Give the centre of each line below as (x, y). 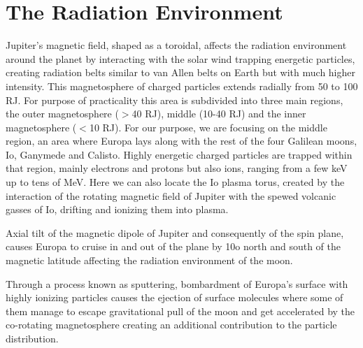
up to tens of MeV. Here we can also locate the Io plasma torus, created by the (175, 182)
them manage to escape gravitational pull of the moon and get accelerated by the (180, 311)
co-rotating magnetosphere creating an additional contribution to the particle (171, 325)
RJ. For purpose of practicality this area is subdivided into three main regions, (175, 100)
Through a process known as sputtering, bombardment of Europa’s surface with (177, 283)
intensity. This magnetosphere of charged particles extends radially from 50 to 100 (182, 86)
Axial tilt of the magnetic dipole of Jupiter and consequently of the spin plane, (175, 232)
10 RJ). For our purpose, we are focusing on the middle (208, 127)
